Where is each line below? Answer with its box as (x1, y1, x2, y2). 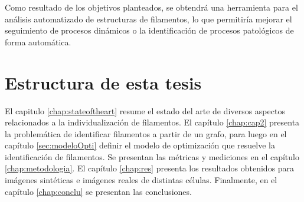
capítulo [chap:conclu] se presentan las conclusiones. (5, 185, 192, 197)
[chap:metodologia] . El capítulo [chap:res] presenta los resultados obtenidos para (5, 162, 295, 174)
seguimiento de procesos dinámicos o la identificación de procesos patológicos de (5, 24, 294, 37)
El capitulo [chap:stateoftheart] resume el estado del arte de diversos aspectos (5, 104, 285, 117)
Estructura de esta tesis (5, 70, 202, 94)
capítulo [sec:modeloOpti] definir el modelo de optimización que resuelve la (5, 139, 275, 151)
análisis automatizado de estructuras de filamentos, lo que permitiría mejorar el (5, 12, 292, 25)
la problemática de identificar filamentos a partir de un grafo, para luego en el (5, 127, 287, 140)
